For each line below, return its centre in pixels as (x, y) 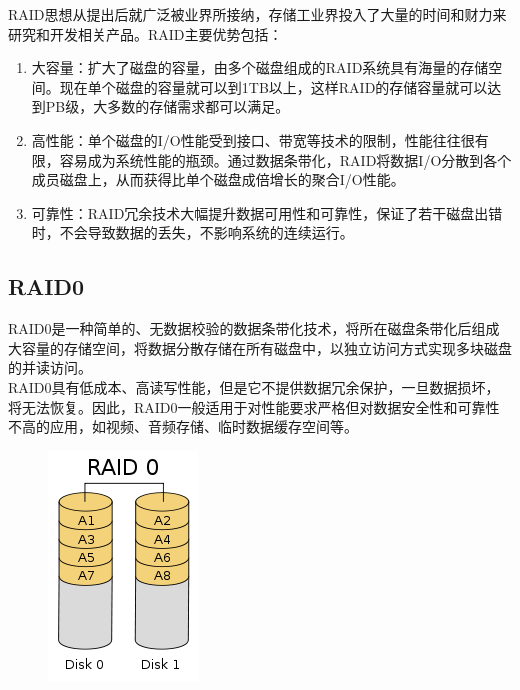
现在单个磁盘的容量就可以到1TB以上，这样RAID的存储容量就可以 (273, 86)
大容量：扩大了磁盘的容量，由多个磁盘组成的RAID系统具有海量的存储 (260, 67)
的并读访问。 (50, 367)
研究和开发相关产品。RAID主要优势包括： (145, 33)
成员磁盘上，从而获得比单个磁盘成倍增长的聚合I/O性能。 (218, 179)
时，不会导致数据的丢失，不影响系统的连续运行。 (192, 232)
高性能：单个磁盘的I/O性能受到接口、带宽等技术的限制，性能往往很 (253, 139)
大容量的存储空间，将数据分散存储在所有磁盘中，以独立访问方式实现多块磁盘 (260, 347)
